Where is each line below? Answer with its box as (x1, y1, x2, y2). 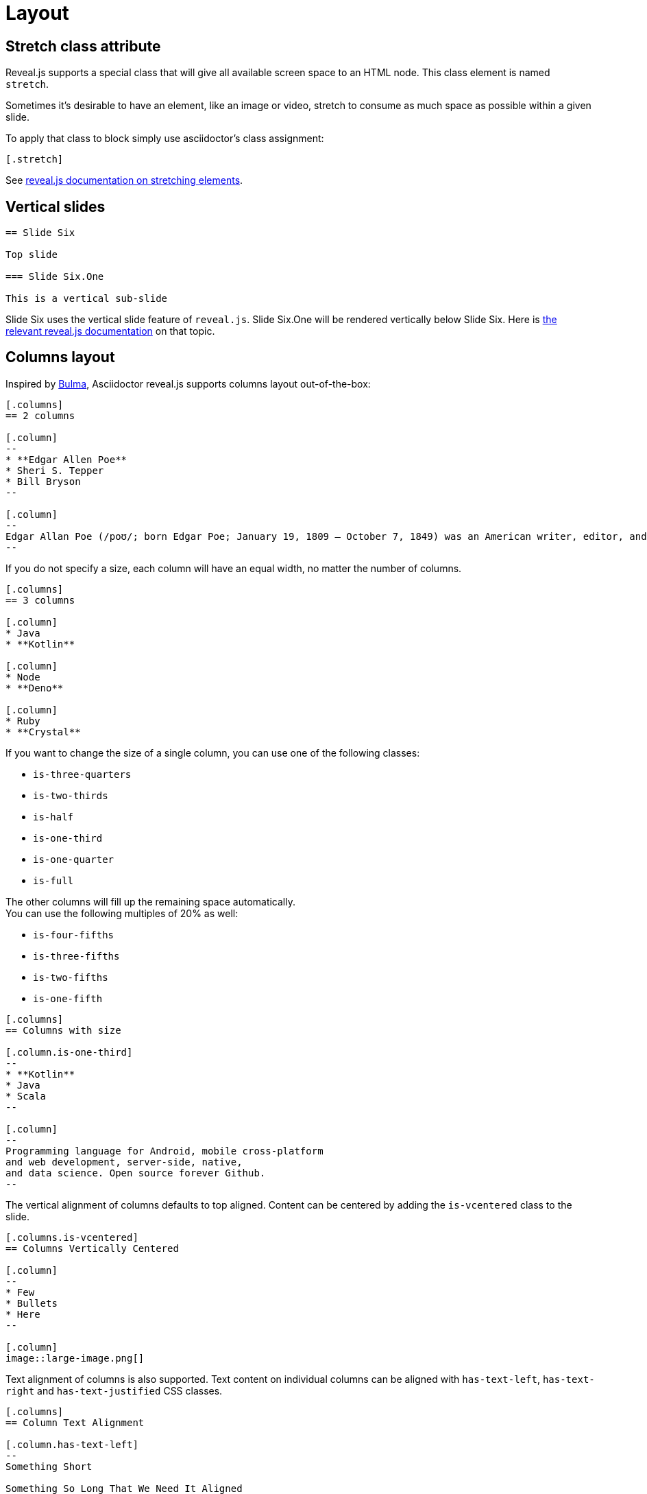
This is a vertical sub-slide (5, 293, 168, 305)
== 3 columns (5, 594, 75, 606)
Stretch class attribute (5, 37, 161, 55)
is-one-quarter (33, 853, 114, 865)
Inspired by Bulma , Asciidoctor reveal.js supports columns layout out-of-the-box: (5, 377, 371, 390)
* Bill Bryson (5, 475, 81, 487)
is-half (33, 811, 74, 822)
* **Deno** (5, 682, 64, 693)
